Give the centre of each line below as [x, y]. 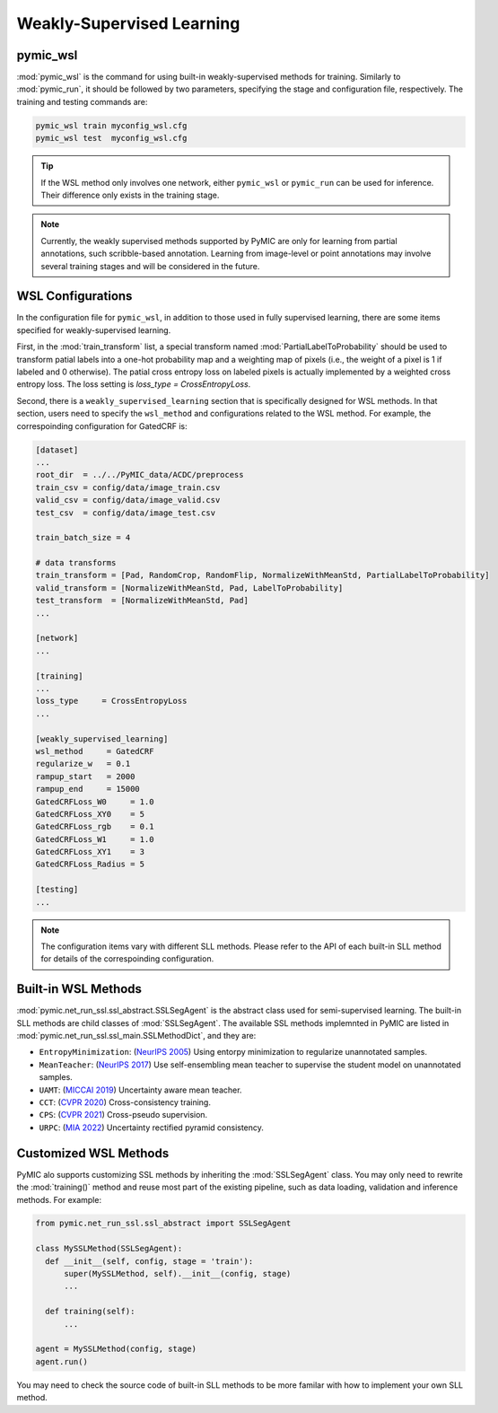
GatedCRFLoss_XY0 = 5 [90, 814]
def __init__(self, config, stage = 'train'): [149, 1261]
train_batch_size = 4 [83, 538]
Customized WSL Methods [93, 1153]
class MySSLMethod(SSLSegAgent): [109, 1249]
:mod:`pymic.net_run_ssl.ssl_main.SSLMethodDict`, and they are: [136, 1036]
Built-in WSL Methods [79, 989]
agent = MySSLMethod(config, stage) [116, 1349]
